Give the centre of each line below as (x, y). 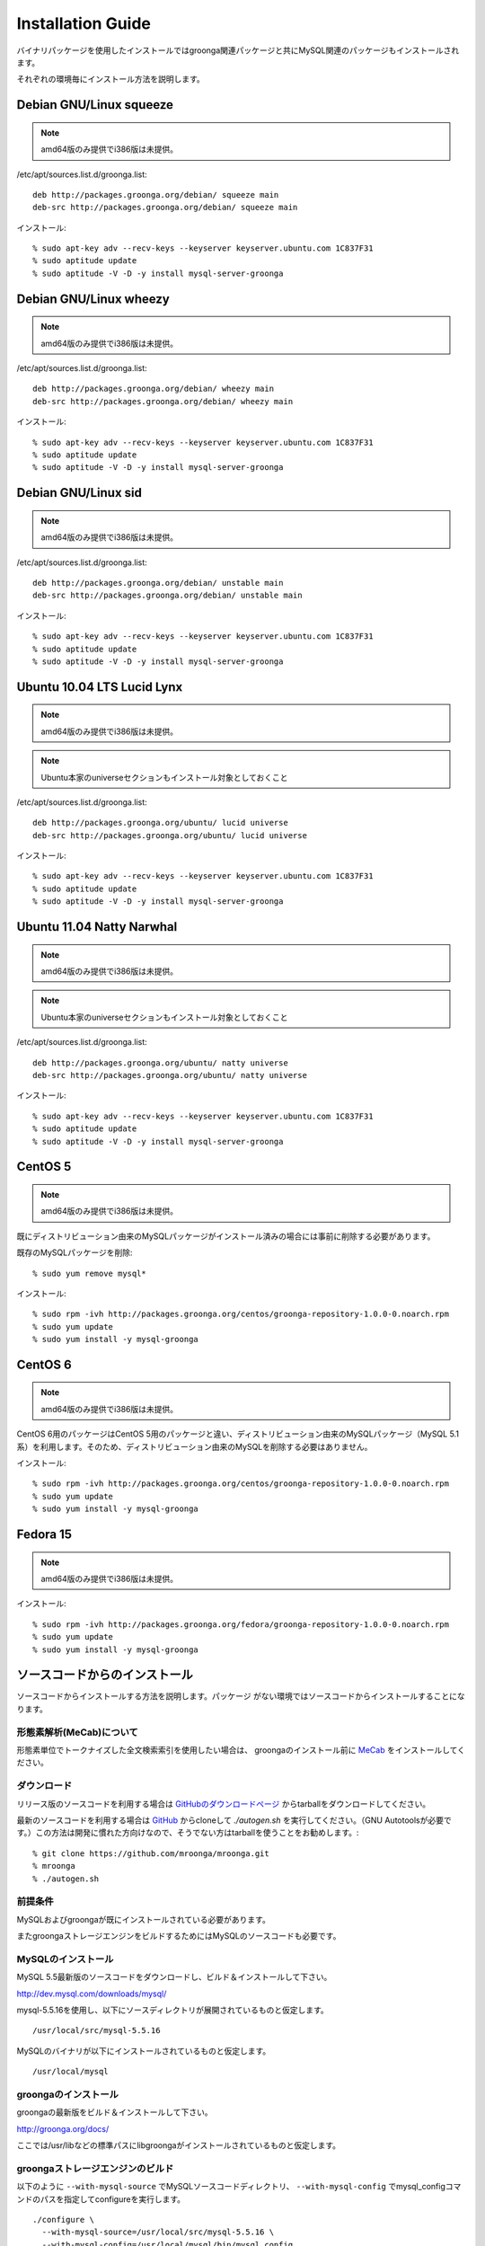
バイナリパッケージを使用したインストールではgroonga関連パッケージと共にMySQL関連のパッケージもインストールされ (238, 50)
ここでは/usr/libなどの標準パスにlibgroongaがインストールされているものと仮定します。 (179, 2145)
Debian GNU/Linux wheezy (93, 299)
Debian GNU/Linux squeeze (95, 105)
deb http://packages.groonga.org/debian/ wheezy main (153, 389)
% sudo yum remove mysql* (90, 1273)
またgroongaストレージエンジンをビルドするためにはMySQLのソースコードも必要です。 (179, 1936)
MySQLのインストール (65, 1959)
